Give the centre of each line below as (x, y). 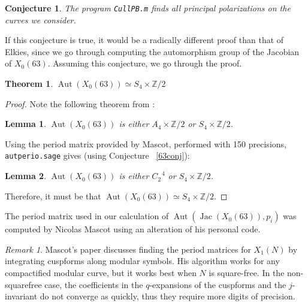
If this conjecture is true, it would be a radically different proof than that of (144, 40)
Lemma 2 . (26, 176)
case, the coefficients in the (94, 284)
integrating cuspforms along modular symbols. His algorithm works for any (142, 261)
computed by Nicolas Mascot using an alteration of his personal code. (133, 229)
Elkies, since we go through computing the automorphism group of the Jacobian (152, 51)
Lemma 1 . (26, 124)
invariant (21, 296)
